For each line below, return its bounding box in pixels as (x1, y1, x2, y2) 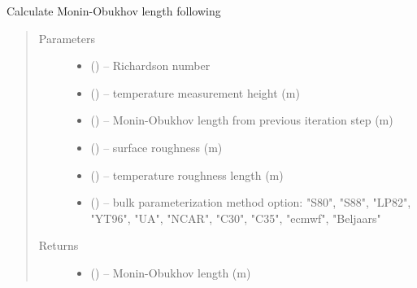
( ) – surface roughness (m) (90, 138, 223, 155)
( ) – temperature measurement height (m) (90, 84, 300, 101)
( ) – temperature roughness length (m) (90, 166, 284, 183)
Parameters (38, 29, 95, 46)
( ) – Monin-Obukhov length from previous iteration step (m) (90, 111, 393, 129)
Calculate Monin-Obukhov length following (7, 2, 221, 19)
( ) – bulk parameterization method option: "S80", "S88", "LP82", (90, 194, 411, 211)
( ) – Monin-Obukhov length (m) (90, 264, 251, 281)
